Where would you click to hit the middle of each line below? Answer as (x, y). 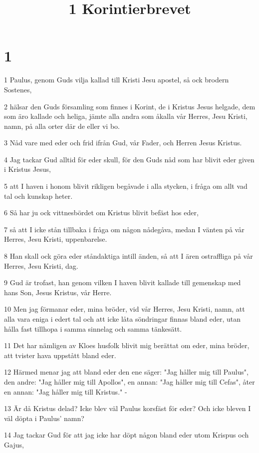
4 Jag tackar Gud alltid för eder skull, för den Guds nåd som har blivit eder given (129, 159)
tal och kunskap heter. (38, 196)
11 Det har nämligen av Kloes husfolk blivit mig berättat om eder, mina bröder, (127, 345)
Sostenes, (18, 89)
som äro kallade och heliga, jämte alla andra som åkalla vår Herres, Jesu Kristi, (126, 116)
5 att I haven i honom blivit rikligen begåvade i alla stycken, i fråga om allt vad (126, 186)
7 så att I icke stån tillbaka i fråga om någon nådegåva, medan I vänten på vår (124, 229)
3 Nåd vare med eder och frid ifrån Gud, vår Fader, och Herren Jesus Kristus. (123, 143)
